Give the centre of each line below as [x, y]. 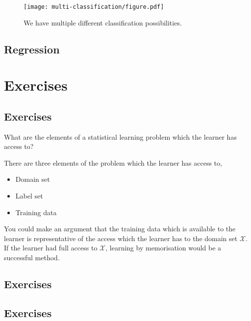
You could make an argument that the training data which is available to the [120, 229]
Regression [32, 49]
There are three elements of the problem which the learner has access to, [113, 162]
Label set [29, 195]
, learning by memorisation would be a [163, 248]
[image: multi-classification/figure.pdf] [94, 7]
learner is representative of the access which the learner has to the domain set [121, 238]
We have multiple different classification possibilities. [103, 22]
